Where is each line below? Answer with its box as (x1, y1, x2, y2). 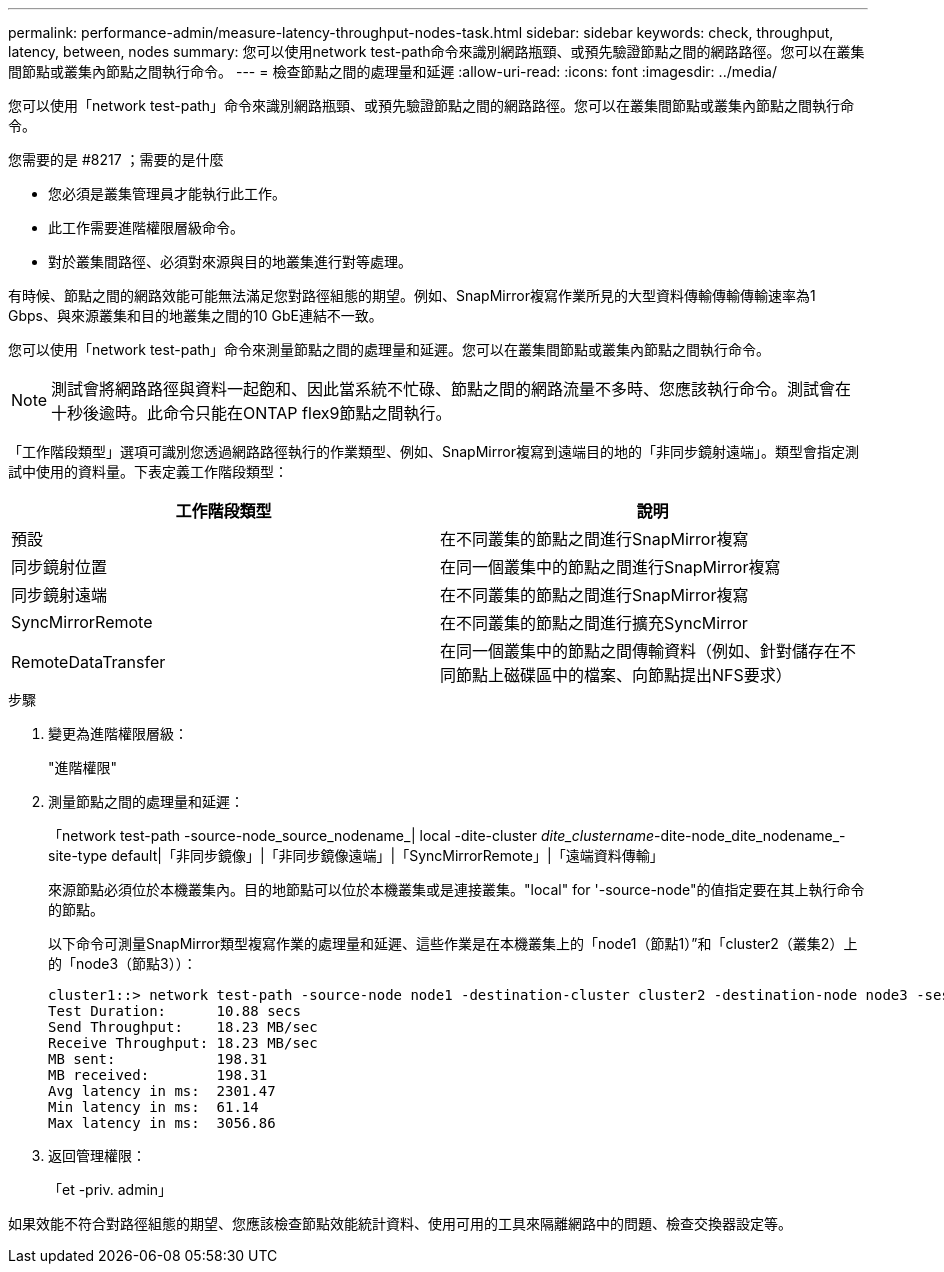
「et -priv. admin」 (48, 1181, 173, 1198)
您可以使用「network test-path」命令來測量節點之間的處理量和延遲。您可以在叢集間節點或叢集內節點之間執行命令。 (8, 341, 771, 358)
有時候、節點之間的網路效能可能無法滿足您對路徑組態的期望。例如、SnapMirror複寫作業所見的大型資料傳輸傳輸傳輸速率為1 (8, 287, 816, 304)
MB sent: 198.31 (48, 1051, 268, 1067)
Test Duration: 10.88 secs (48, 1003, 301, 1019)
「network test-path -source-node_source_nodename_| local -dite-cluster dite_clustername (48, 827, 655, 844)
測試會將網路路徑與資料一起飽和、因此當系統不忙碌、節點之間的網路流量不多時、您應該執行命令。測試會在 (51, 379, 852, 399)
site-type (48, 847, 108, 864)
